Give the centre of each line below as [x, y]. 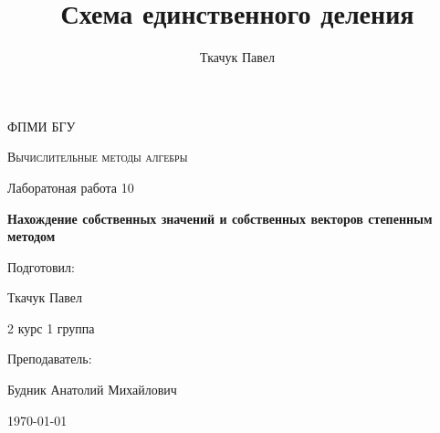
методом [31, 236]
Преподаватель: [50, 359]
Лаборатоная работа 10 [71, 187]
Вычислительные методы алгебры [98, 157]
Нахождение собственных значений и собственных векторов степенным [220, 218]
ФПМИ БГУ [42, 126]
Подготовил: [41, 266]
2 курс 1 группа [51, 327]
